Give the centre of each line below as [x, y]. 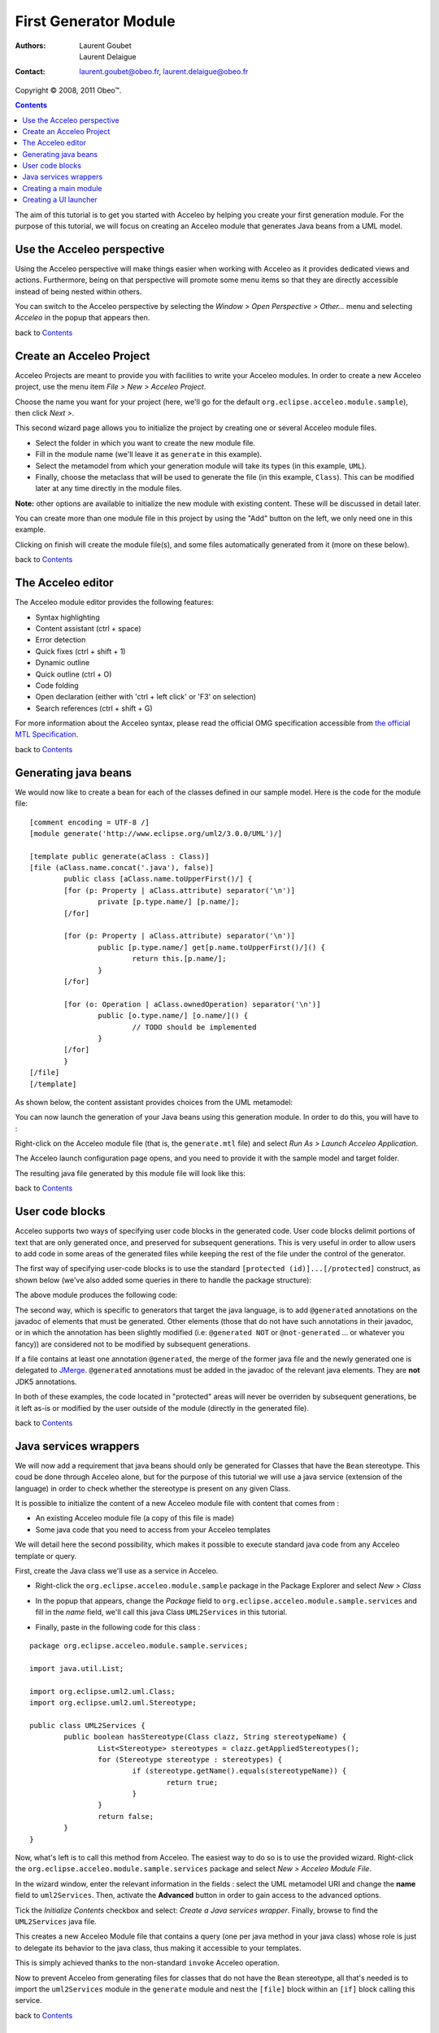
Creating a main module [62, 188]
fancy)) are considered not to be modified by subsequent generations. [133, 1344]
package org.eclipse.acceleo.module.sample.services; [139, 1646]
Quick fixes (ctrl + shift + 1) [80, 651]
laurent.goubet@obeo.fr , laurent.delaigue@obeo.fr [164, 72]
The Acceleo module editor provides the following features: [115, 603]
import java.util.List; [77, 1668]
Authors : [30, 46]
